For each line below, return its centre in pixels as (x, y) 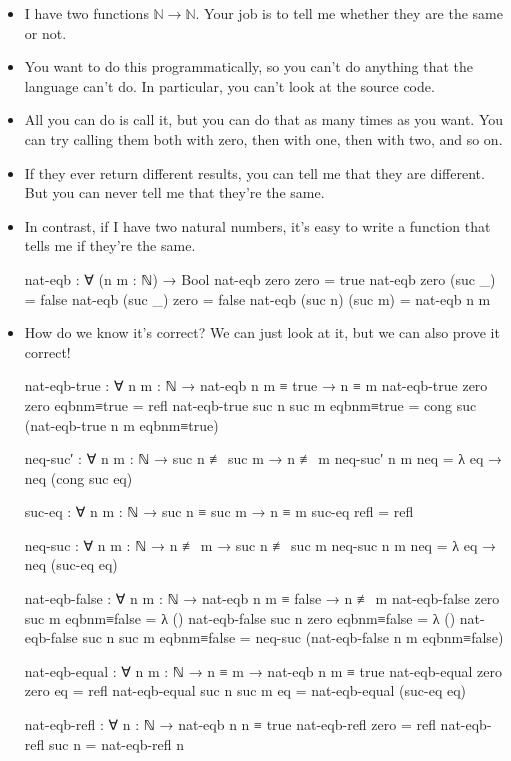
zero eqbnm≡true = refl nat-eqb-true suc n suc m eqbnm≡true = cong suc (250, 404)
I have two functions (86, 13)
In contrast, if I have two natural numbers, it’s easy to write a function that (257, 225)
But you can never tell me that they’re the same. (174, 192)
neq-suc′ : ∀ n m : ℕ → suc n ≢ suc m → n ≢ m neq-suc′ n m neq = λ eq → (263, 458)
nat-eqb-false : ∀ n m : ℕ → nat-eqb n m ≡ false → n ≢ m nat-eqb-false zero (262, 598)
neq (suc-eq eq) (71, 564)
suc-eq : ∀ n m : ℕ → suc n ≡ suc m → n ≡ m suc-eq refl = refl (219, 511)
